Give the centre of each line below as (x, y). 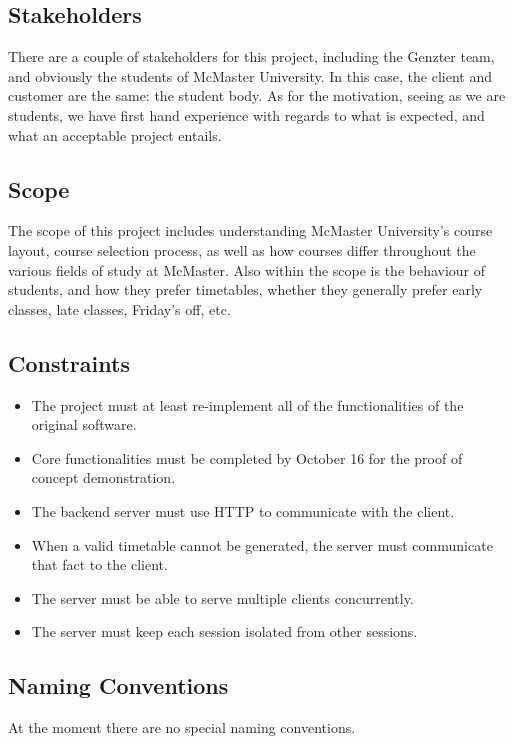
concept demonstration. (103, 477)
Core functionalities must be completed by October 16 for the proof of (247, 457)
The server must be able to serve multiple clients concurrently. (222, 597)
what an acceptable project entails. (115, 134)
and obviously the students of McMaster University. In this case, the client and (250, 75)
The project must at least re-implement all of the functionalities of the (247, 404)
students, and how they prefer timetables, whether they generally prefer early (245, 289)
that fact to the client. (99, 564)
